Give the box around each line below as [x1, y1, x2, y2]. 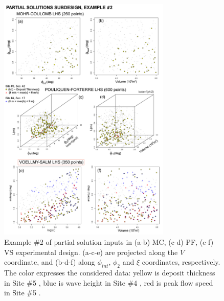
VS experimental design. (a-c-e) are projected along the [4, 246, 178, 257]
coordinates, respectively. [142, 257, 220, 267]
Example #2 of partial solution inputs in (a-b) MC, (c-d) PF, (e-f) [4, 237, 214, 247]
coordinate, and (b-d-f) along [4, 257, 95, 267]
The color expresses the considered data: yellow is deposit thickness [4, 267, 215, 278]
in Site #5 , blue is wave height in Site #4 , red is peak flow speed [4, 277, 213, 288]
